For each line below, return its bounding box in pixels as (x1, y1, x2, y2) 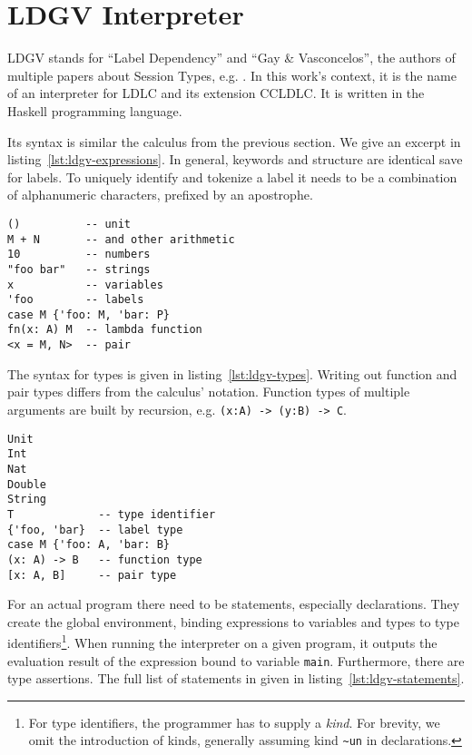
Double (7, 477, 46, 491)
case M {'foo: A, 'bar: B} (7, 538, 170, 552)
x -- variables (7, 278, 163, 291)
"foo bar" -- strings (7, 262, 151, 276)
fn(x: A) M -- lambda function (7, 323, 202, 337)
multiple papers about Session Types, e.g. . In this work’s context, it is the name (7, 65, 457, 84)
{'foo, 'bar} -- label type (7, 523, 183, 536)
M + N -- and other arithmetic (7, 232, 235, 246)
